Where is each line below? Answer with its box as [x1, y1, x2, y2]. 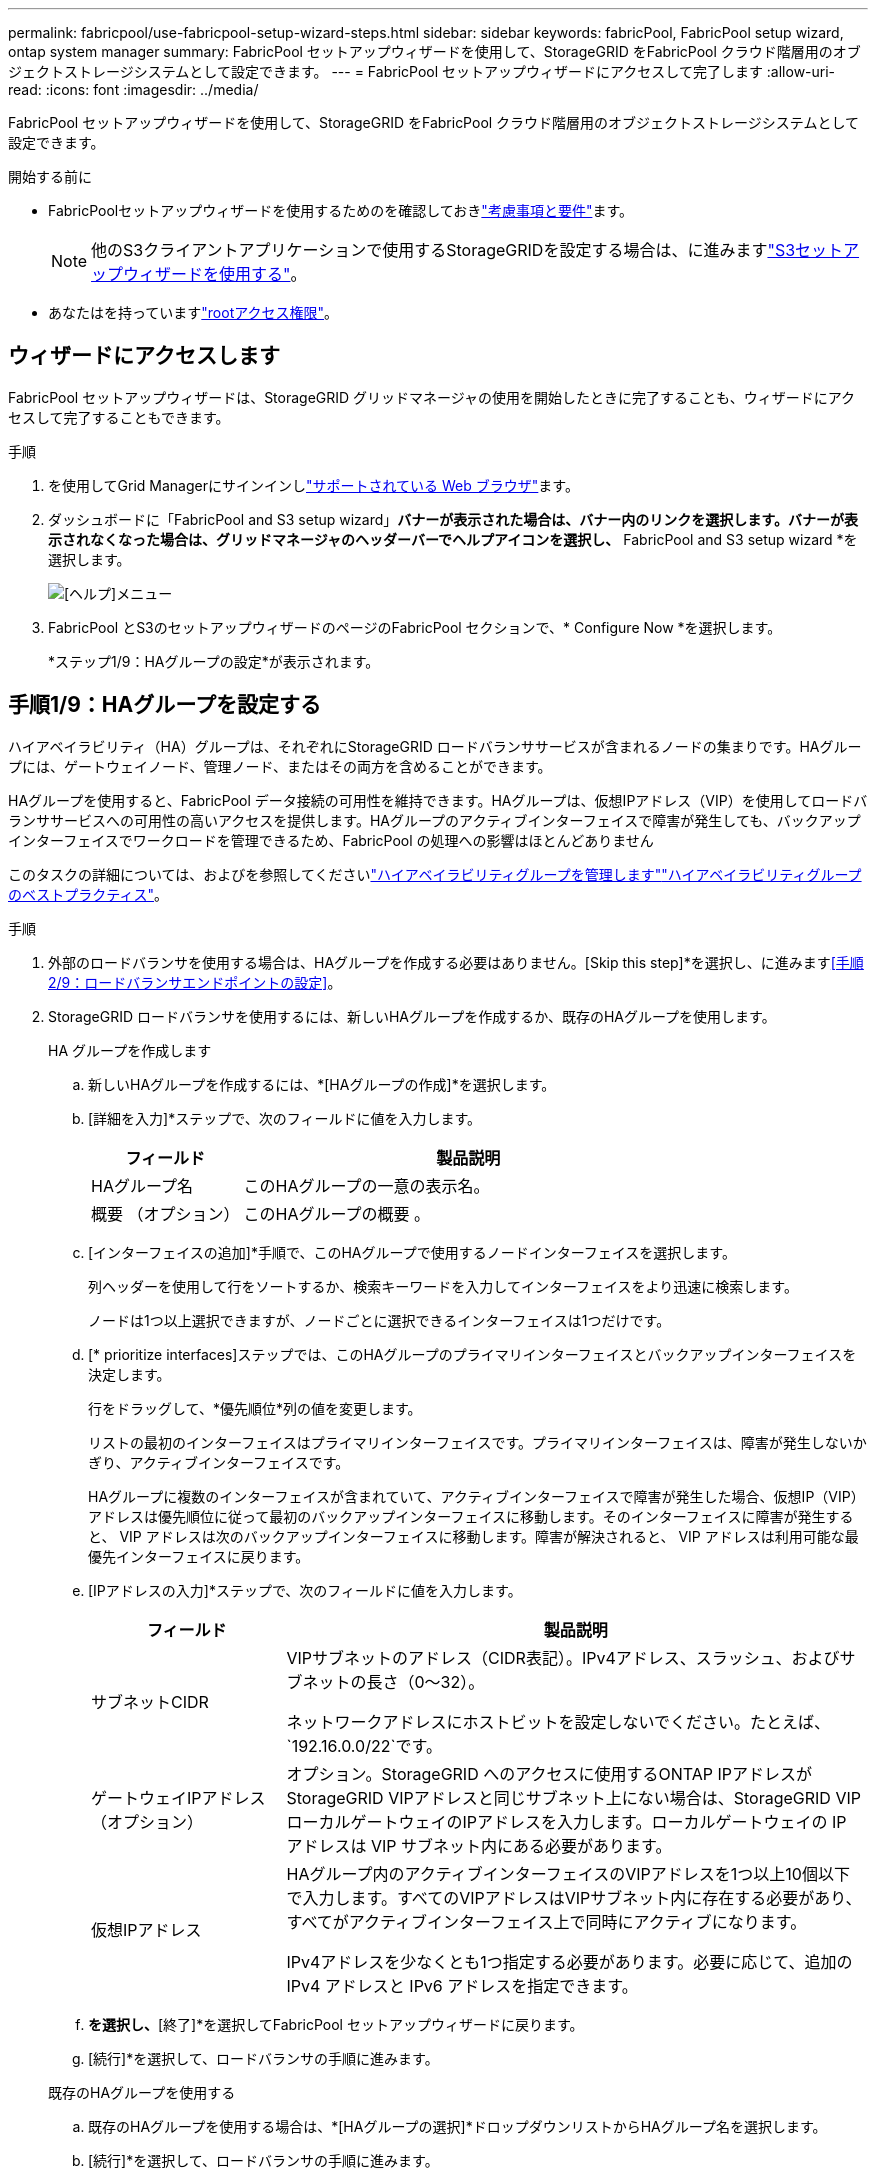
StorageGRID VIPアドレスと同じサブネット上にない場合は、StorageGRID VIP [286, 1787, 861, 1808]
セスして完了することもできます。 [8, 408, 230, 426]
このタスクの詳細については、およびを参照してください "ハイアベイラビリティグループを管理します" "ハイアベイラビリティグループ [8, 865, 862, 883]
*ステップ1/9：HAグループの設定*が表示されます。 [48, 652, 380, 670]
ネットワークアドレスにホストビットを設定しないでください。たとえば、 [286, 1711, 831, 1732]
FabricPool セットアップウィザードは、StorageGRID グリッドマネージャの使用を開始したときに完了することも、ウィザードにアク [8, 388, 855, 406]
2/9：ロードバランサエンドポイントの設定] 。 [48, 973, 342, 991]
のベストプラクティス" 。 [8, 885, 168, 903]
